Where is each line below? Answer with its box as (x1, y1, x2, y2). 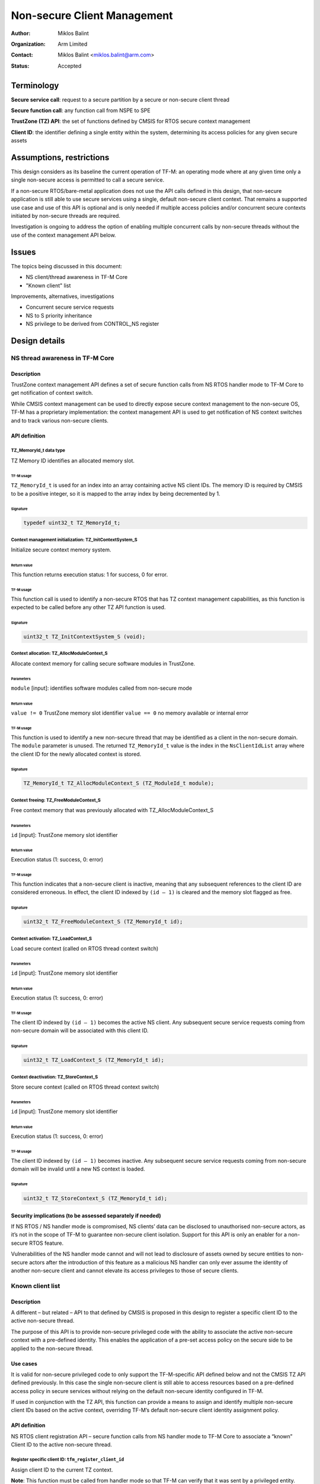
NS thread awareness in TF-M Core (11, 354, 115, 362)
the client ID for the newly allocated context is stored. (11, 750, 142, 757)
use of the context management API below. (11, 232, 116, 239)
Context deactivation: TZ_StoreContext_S (11, 1074, 98, 1080)
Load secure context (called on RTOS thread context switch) (11, 945, 159, 952)
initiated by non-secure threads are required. (11, 213, 121, 220)
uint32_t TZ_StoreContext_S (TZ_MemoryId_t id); (23, 1195, 168, 1202)
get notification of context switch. (11, 389, 93, 397)
